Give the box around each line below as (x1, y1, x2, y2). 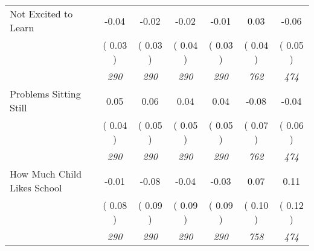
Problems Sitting (10, 87, 81, 101)
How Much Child (10, 167, 82, 181)
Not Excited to (10, 7, 73, 20)
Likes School (10, 181, 62, 194)
